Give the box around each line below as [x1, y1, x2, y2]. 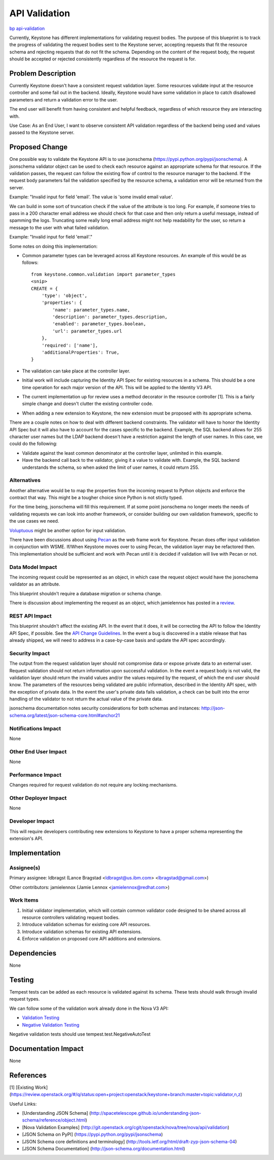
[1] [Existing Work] [9, 1084, 48, 1090]
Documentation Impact [9, 1044, 84, 1053]
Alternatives [9, 477, 41, 484]
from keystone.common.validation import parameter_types [31, 271, 176, 277]
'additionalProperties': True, [41, 350, 120, 355]
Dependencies [9, 949, 57, 958]
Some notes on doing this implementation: [9, 243, 98, 249]
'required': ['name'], [41, 343, 98, 348]
